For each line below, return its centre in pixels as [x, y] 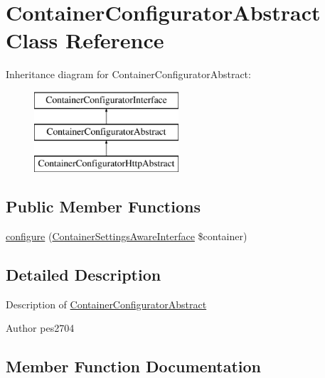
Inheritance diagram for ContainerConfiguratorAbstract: [128, 74]
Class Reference [85, 40]
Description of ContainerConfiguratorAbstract [106, 304]
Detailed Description [84, 275]
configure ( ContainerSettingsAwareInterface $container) [127, 236]
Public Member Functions [103, 206]
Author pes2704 [40, 328]
